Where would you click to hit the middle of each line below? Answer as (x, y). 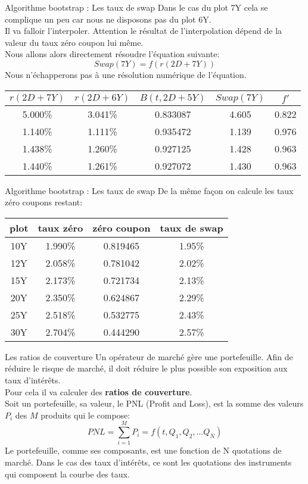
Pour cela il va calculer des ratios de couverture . (99, 391)
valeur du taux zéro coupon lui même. (74, 42)
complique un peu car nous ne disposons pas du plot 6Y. (108, 19)
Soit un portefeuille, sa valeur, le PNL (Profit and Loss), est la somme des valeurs (154, 403)
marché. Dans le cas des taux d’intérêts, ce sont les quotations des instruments (148, 462)
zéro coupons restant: (44, 202)
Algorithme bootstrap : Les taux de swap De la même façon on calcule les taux (149, 190)
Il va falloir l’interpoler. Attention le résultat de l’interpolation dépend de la (144, 31)
